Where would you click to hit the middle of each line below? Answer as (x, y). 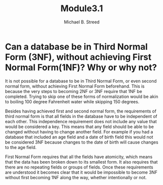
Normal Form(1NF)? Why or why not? (81, 67)
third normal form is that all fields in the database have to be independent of (81, 116)
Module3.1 (82, 9)
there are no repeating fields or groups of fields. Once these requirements (79, 167)
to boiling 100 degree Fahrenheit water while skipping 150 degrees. (72, 102)
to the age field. (21, 147)
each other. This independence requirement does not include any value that (81, 121)
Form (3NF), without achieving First (78, 57)
